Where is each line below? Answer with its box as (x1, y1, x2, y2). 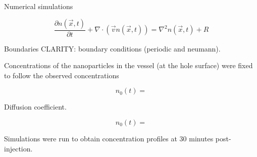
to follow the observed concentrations (4, 70, 119, 80)
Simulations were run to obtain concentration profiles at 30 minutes (4, 133, 214, 143)
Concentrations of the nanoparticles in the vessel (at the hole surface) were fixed (4, 60, 253, 71)
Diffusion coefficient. (4, 101, 67, 112)
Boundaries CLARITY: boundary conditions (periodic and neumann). (4, 43, 221, 54)
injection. (4, 143, 33, 153)
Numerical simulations (4, 1, 73, 11)
